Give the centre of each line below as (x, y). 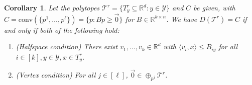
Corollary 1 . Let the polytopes (52, 7)
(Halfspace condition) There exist (67, 46)
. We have (182, 19)
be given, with (214, 7)
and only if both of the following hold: (62, 30)
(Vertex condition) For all (56, 75)
